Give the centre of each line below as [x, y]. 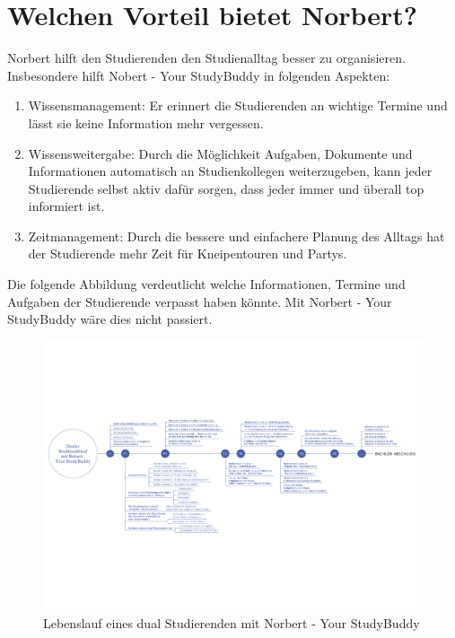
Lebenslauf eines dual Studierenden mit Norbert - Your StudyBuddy [232, 622]
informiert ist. [66, 206]
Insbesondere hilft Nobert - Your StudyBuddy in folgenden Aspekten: [199, 75]
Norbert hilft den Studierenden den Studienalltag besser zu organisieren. [206, 58]
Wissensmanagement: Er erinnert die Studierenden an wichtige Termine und [238, 105]
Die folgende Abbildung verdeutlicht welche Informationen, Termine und [206, 284]
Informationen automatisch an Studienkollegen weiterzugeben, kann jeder [230, 171]
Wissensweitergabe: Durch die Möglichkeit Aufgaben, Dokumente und [220, 153]
